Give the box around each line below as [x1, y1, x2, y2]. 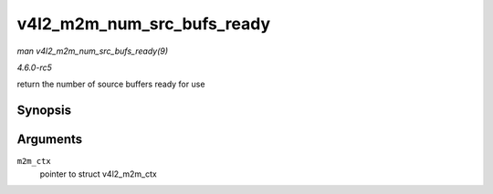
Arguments [16, 132, 83, 148]
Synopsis [16, 103, 72, 118]
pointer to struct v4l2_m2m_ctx [39, 168, 157, 179]
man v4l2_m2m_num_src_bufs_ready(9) [16, 46, 169, 56]
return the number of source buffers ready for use [16, 78, 205, 90]
